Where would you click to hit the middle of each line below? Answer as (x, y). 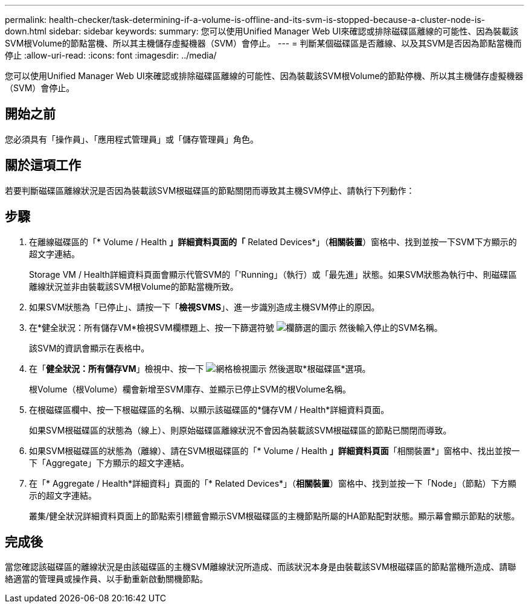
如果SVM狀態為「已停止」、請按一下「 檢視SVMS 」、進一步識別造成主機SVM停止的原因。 (204, 307)
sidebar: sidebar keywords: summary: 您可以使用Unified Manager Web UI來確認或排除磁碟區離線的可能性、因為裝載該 (284, 31)
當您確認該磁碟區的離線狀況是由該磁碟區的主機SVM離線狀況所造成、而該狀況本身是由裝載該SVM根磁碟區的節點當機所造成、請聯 (261, 567)
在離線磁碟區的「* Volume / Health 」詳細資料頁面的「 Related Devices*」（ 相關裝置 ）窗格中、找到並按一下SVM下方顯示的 (273, 242)
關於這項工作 (43, 165)
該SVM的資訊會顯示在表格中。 (89, 348)
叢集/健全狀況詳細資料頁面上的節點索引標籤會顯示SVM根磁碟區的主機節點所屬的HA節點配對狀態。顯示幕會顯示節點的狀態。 (274, 516)
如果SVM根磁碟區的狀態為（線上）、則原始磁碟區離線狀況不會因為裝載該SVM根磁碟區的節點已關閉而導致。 (240, 430)
